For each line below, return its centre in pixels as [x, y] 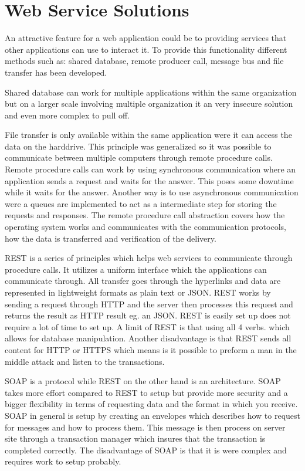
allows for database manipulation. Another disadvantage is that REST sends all [148, 338]
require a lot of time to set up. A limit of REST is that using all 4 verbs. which [147, 326]
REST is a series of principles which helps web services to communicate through [149, 258]
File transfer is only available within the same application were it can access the [148, 135]
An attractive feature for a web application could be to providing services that [146, 38]
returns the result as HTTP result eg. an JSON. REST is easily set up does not [148, 315]
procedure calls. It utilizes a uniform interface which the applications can [136, 269]
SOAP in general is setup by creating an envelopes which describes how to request [152, 415]
